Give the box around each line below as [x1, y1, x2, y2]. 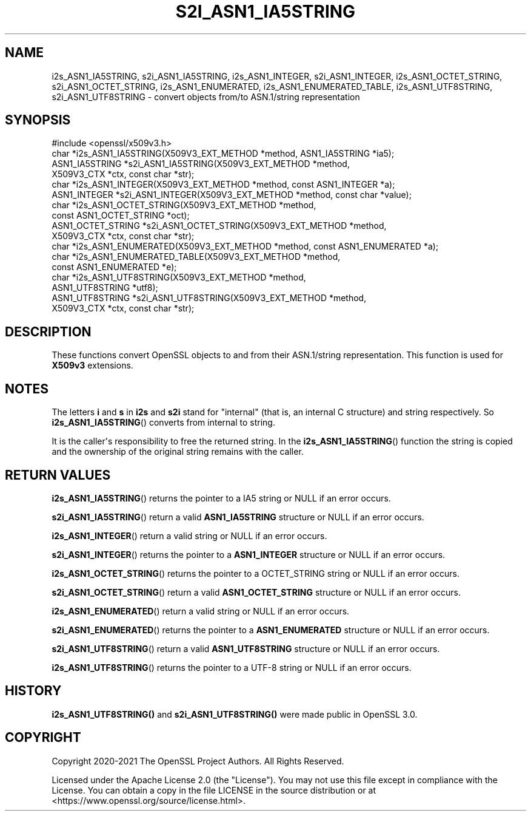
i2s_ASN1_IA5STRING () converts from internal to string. [52, 417, 275, 428]
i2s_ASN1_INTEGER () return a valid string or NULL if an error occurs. [52, 530, 327, 541]
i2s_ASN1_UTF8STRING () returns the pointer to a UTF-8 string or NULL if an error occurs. [52, 662, 412, 673]
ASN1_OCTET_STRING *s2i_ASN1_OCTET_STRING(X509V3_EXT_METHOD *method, [52, 220, 387, 231]
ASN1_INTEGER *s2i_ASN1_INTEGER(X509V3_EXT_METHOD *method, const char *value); [52, 189, 412, 200]
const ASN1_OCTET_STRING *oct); [52, 210, 190, 221]
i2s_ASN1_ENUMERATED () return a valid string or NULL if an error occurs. [52, 605, 350, 616]
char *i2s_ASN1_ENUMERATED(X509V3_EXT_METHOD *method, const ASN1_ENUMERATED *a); [52, 241, 439, 252]
